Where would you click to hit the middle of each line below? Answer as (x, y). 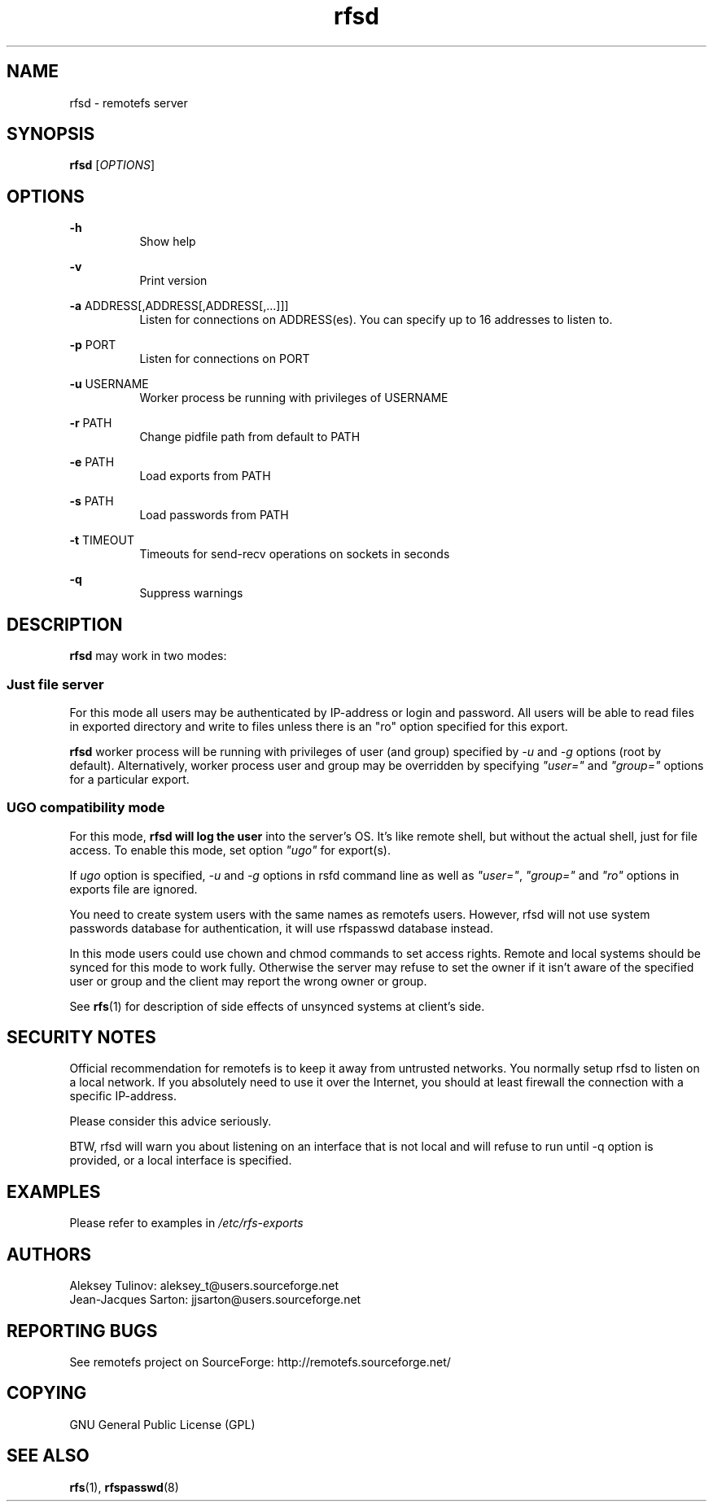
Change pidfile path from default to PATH (250, 437)
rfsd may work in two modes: (148, 656)
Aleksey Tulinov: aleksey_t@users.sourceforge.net (204, 1286)
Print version (173, 281)
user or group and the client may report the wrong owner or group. (248, 981)
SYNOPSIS (51, 134)
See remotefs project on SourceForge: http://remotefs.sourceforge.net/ (260, 1362)
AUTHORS (49, 1254)
